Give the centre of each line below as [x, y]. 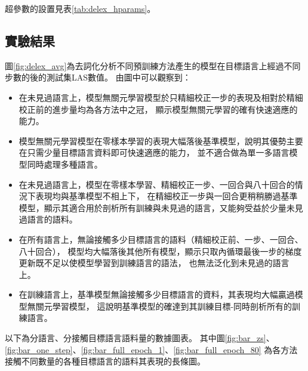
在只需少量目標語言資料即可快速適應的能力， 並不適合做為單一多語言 [154, 152]
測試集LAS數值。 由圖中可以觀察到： [118, 77]
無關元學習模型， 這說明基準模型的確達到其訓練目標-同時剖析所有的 [160, 306]
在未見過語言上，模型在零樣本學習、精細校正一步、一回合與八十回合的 [157, 184]
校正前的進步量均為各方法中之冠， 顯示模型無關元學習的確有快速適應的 [158, 109]
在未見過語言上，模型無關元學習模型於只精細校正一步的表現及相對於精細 [161, 97]
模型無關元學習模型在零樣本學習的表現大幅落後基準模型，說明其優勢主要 [161, 140]
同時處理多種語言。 [65, 164]
